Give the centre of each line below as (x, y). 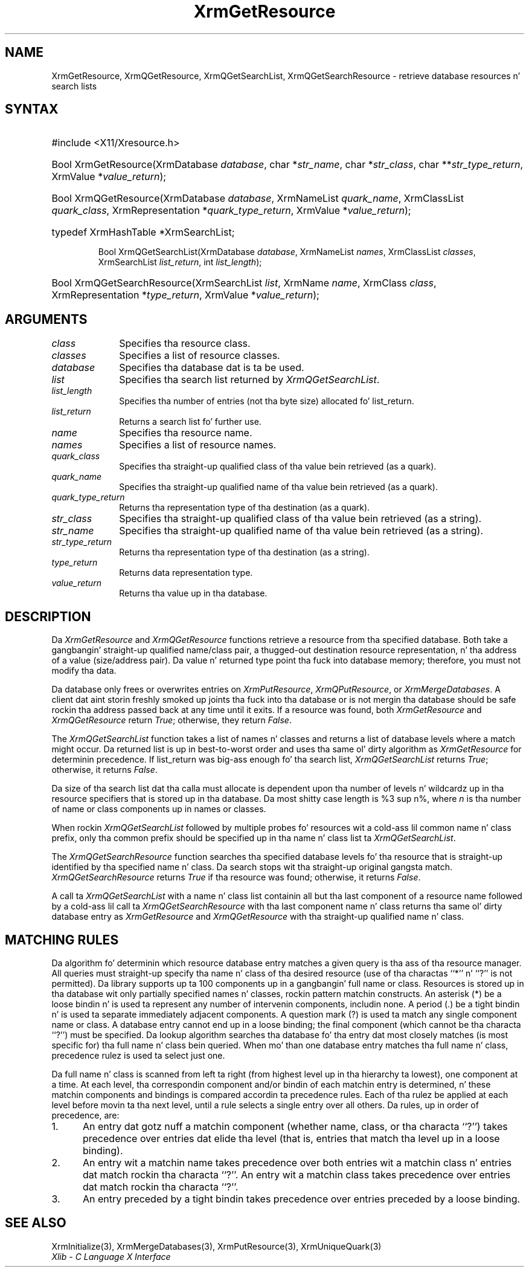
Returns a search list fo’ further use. (190, 422)
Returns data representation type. (186, 573)
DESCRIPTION (48, 616)
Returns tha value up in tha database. (193, 593)
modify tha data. (84, 671)
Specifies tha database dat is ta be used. (212, 368)
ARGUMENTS (46, 319)
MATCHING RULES (62, 940)
